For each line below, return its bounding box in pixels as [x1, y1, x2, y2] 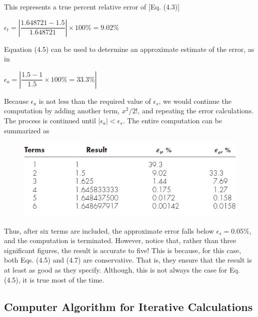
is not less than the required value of [38, 95, 151, 106]
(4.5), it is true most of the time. [4, 274, 104, 285]
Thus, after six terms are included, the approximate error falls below [4, 225, 214, 236]
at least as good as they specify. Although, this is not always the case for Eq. [4, 264, 240, 275]
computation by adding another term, [4, 105, 120, 116]
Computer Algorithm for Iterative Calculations [4, 299, 253, 314]
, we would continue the [158, 95, 231, 106]
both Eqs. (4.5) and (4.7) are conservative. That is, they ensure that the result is [4, 255, 252, 265]
